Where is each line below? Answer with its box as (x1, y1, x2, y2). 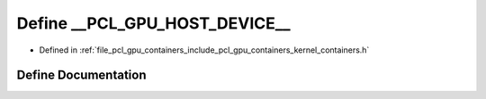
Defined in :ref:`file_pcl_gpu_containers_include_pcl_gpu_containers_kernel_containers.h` (39, 45, 370, 55)
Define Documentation (16, 68, 147, 83)
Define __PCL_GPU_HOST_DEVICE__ (16, 13, 291, 33)
